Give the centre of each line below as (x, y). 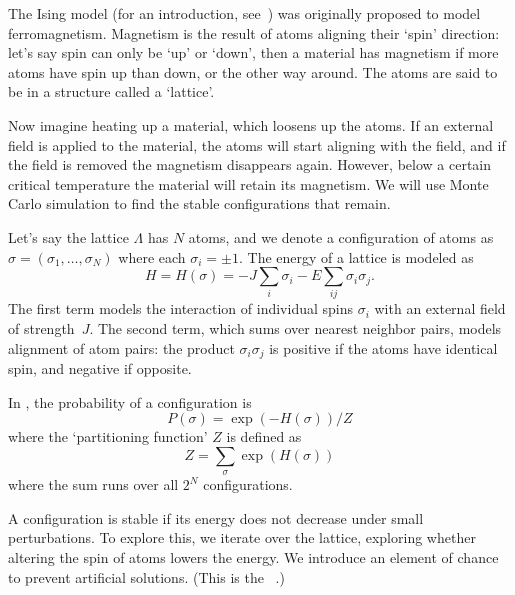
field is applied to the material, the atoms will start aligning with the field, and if (257, 144)
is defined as (264, 436)
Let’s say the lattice (68, 236)
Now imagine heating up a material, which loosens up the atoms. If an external (251, 124)
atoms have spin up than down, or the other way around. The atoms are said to (253, 71)
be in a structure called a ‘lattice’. (111, 91)
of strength (41, 328)
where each (152, 256)
